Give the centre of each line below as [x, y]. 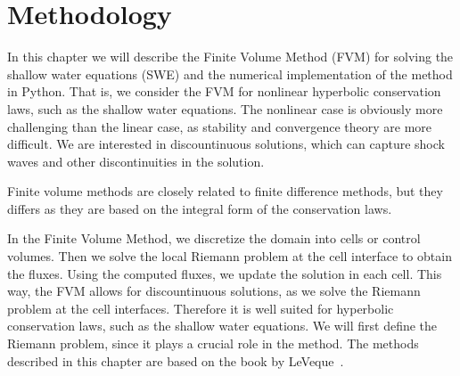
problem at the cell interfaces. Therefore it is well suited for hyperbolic [201, 308]
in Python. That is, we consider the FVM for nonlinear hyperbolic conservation [224, 91]
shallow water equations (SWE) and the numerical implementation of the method [230, 74]
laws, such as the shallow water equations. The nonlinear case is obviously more [225, 108]
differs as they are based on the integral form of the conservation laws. [200, 208]
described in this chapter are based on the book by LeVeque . [176, 360]
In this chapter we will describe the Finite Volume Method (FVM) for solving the [230, 57]
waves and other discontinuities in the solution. [136, 161]
